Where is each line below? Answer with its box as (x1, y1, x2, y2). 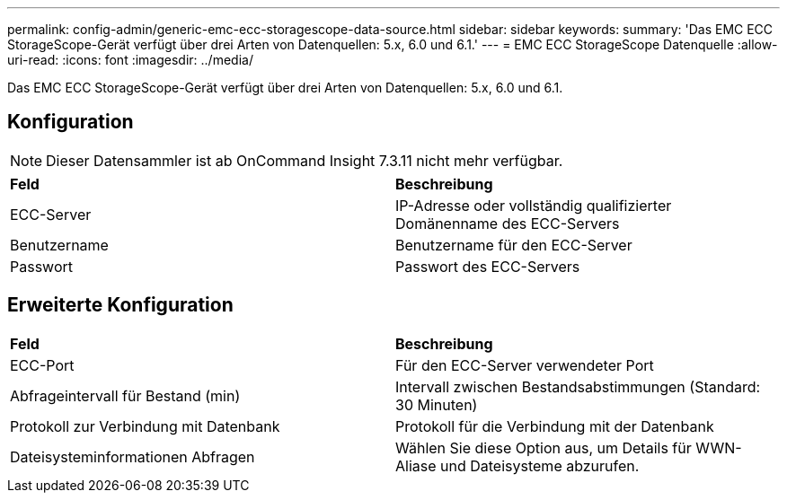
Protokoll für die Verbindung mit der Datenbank (395, 417, 714, 435)
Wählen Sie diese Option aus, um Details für (395, 438, 692, 457)
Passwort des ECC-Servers (395, 257, 580, 276)
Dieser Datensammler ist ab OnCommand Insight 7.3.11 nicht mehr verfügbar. (46, 151, 563, 170)
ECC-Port (10, 355, 75, 374)
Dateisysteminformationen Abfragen (10, 447, 255, 466)
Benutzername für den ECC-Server (395, 235, 632, 254)
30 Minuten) (395, 395, 478, 414)
